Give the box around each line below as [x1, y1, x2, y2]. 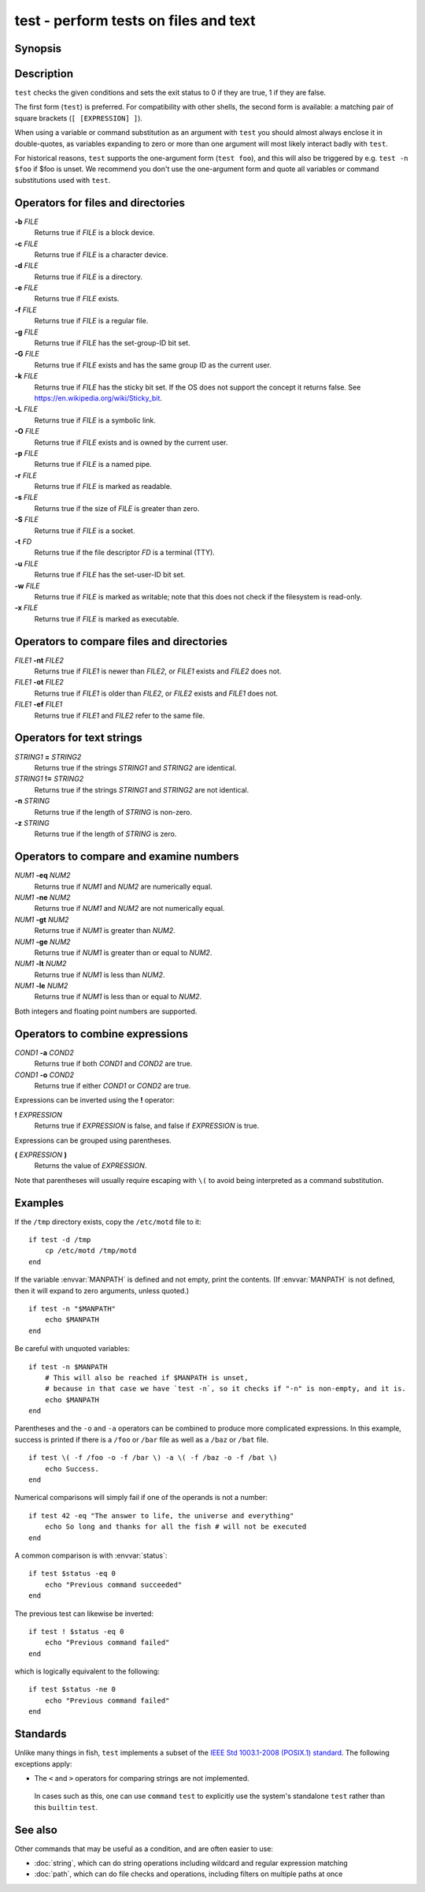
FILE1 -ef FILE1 [14, 700, 63, 709]
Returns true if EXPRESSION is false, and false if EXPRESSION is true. [34, 1121, 260, 1131]
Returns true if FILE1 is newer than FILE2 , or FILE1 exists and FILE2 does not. [34, 666, 282, 676]
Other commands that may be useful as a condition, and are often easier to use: [14, 1844, 273, 1853]
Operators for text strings [14, 731, 142, 744]
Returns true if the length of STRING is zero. [34, 829, 177, 839]
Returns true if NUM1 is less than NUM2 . [34, 970, 165, 980]
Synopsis [14, 42, 62, 55]
